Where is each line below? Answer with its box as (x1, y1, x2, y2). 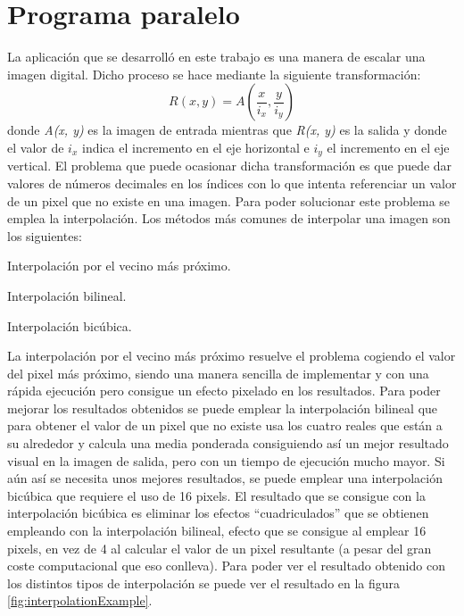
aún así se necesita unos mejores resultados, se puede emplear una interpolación (7, 469, 443, 487)
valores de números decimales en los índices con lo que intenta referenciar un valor (7, 173, 457, 192)
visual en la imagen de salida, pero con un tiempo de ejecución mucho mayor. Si (7, 451, 445, 470)
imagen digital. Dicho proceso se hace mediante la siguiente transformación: (7, 64, 421, 83)
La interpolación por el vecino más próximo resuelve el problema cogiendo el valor (7, 346, 456, 365)
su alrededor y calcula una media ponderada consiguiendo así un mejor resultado (7, 434, 449, 453)
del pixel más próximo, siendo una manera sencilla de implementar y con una (7, 363, 429, 382)
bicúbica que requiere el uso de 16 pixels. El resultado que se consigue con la (7, 486, 426, 504)
